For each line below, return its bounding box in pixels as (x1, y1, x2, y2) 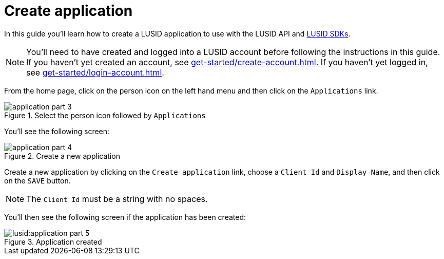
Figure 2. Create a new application (4, 151, 120, 160)
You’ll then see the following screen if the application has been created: (4, 212, 246, 221)
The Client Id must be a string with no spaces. (26, 193, 208, 204)
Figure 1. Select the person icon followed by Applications (4, 110, 206, 120)
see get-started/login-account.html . (26, 67, 164, 78)
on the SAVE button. (4, 176, 71, 185)
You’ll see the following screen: (4, 126, 110, 136)
